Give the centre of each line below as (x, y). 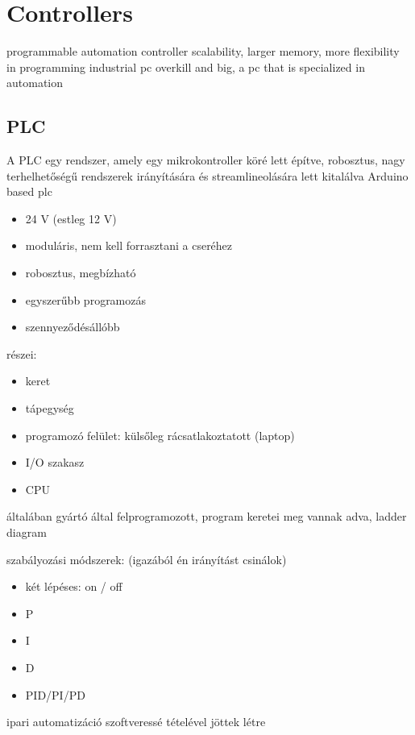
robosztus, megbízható (81, 273)
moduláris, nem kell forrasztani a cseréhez (129, 245)
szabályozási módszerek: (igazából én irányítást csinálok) (147, 559)
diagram (27, 532)
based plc (29, 191)
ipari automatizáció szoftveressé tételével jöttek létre (136, 722)
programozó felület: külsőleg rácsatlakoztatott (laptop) (160, 435)
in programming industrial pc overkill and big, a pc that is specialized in (186, 66)
